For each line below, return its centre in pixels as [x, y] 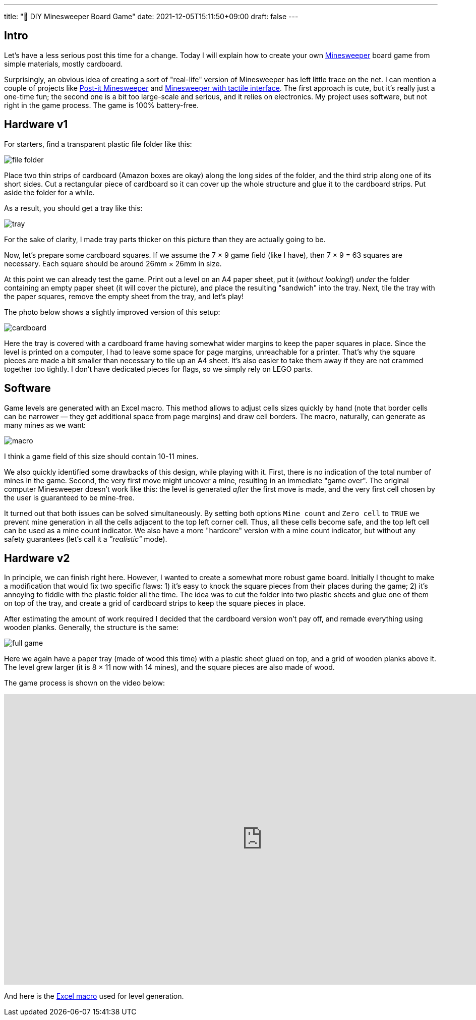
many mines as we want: [45, 425]
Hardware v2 [37, 558]
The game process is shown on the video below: [84, 683]
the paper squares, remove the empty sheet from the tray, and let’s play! [124, 296]
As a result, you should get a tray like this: [73, 208]
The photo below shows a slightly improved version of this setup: [112, 312]
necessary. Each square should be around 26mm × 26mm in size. [113, 263]
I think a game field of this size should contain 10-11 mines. [101, 456]
